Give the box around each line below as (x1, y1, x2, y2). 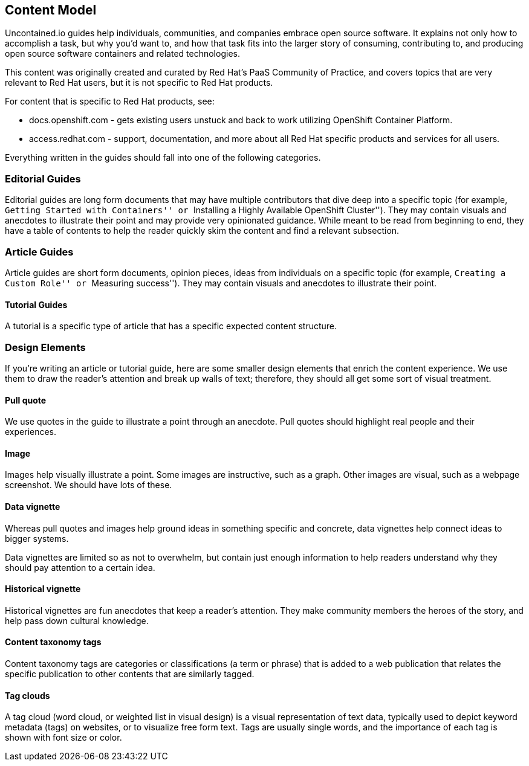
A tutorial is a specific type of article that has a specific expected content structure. (5, 321, 337, 332)
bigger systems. (5, 533, 69, 544)
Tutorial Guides (5, 299, 68, 310)
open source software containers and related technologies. (5, 48, 240, 59)
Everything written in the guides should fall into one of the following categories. (5, 152, 321, 163)
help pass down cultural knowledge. (5, 615, 149, 626)
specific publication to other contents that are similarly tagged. (5, 668, 255, 679)
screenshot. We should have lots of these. (5, 480, 172, 491)
